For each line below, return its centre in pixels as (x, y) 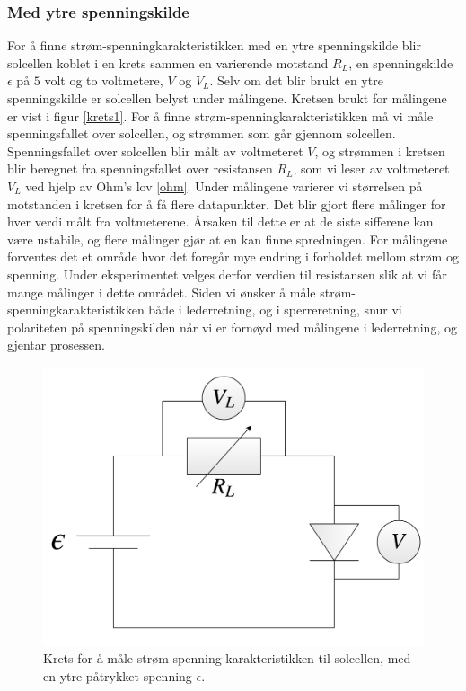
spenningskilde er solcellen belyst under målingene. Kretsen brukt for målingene (227, 98)
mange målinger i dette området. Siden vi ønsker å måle (162, 292)
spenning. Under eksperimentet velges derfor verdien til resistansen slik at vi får (227, 274)
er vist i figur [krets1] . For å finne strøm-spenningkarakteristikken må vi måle (220, 115)
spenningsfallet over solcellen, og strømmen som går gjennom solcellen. (202, 133)
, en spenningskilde (401, 62)
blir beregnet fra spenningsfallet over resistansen (140, 168)
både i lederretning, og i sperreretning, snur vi (275, 310)
